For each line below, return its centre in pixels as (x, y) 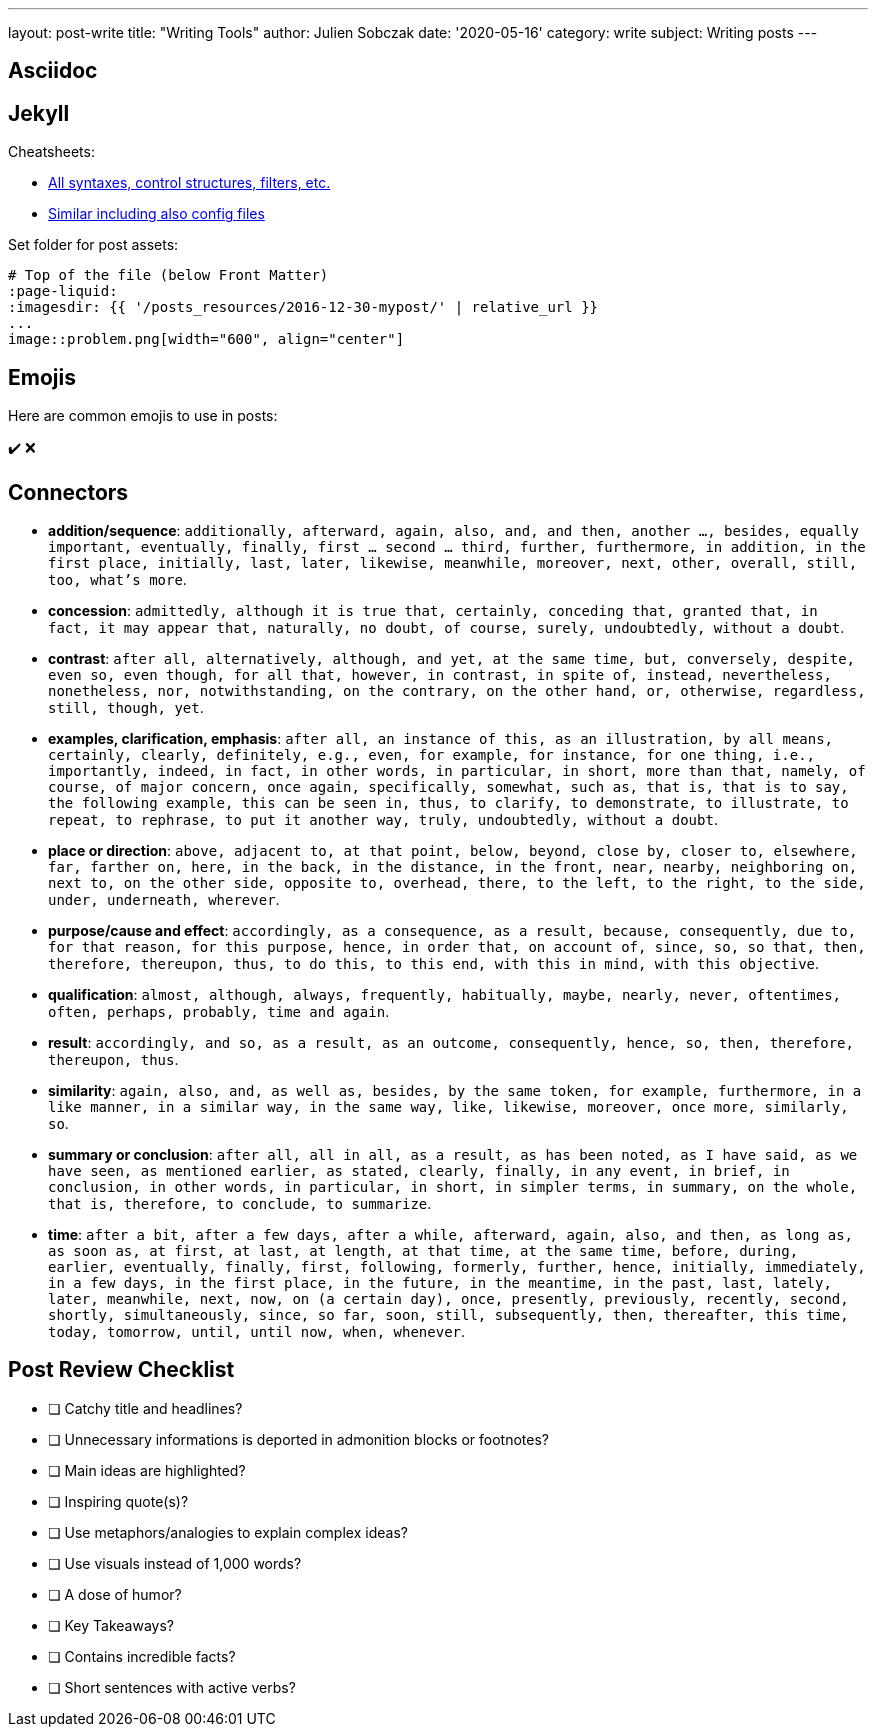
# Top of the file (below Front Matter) (168, 275)
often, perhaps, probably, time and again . (219, 1011)
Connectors (68, 492)
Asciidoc (53, 71)
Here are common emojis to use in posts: (143, 416)
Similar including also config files (156, 214)
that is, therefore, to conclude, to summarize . (240, 1203)
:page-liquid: (63, 291)
